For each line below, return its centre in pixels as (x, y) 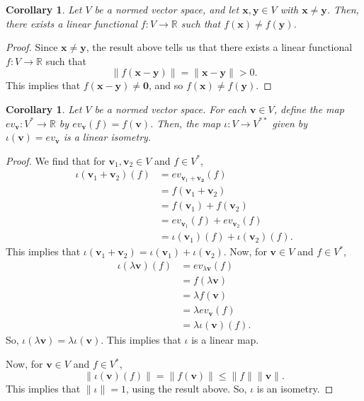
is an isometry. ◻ (295, 388)
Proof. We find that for (56, 160)
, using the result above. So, (186, 388)
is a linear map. (225, 340)
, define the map (309, 109)
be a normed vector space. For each (170, 109)
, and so (166, 85)
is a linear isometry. (107, 137)
